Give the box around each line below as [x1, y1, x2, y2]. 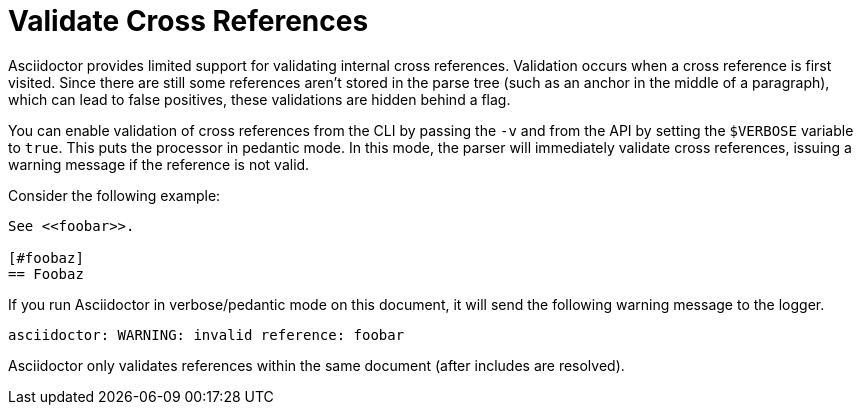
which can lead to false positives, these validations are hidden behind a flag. [8, 90, 511, 108]
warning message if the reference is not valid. [8, 155, 310, 173]
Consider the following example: [8, 186, 221, 204]
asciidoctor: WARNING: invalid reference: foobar [8, 326, 405, 343]
